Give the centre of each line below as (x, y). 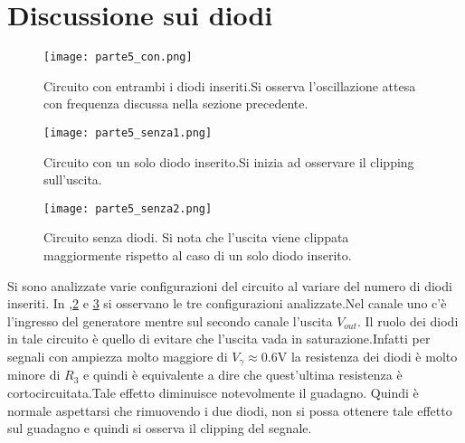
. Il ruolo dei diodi (408, 320)
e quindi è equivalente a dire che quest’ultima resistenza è (243, 375)
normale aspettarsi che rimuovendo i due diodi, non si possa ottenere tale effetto (230, 410)
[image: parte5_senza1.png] (128, 132)
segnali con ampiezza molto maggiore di (118, 357)
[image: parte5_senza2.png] (128, 208)
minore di (34, 375)
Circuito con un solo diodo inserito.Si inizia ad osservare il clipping (229, 161)
